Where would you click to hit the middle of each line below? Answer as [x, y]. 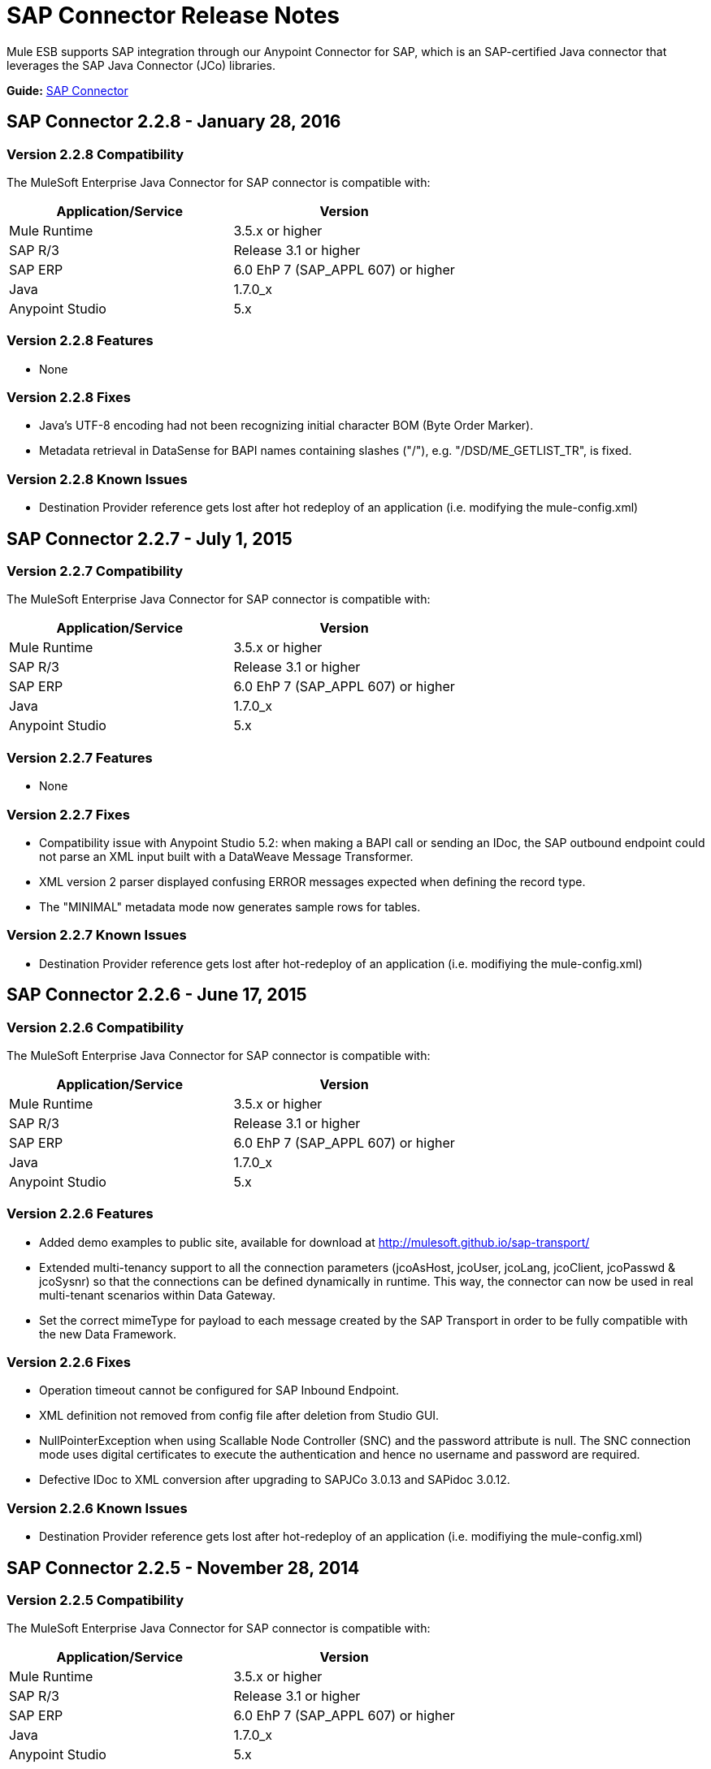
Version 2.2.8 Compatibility [95, 154]
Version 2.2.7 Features [80, 757]
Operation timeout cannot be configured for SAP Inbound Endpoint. [219, 1391]
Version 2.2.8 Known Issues [97, 479]
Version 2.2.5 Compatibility [95, 1600]
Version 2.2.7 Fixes [68, 814]
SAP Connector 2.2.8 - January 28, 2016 [174, 122]
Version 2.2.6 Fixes [69, 1362]
